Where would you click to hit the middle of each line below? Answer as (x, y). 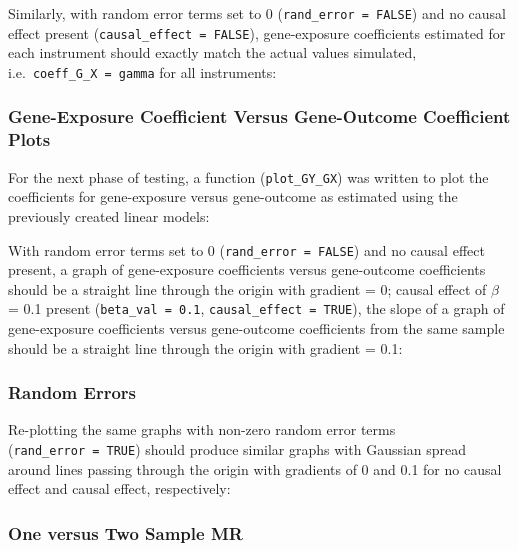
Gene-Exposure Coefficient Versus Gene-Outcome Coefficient (259, 116)
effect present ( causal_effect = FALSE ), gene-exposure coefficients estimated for (257, 32)
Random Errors (72, 392)
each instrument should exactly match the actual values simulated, (212, 52)
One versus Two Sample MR (125, 532)
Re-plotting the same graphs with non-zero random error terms (202, 429)
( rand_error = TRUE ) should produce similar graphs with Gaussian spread (237, 449)
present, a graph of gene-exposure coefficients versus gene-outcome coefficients (247, 269)
